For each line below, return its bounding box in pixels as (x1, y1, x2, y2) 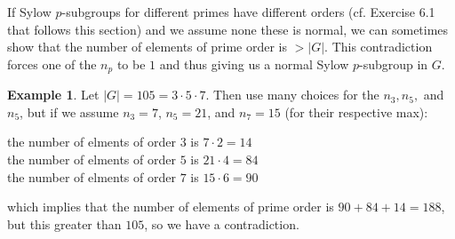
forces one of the (7, 54, 97, 73)
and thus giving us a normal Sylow (159, 54, 349, 73)
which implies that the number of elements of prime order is (7, 197, 334, 216)
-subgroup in (358, 54, 428, 73)
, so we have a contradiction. (144, 214, 299, 233)
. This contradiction (324, 37, 433, 56)
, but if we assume (20, 102, 119, 121)
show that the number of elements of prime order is (7, 37, 287, 56)
